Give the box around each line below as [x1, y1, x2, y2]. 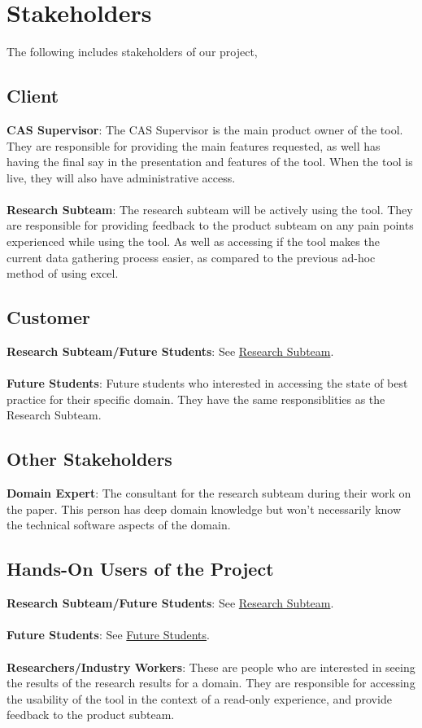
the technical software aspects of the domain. [7, 516, 231, 533]
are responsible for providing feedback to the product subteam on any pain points [7, 217, 414, 234]
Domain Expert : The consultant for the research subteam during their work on [7, 485, 411, 502]
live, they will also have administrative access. [7, 169, 236, 186]
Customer [7, 305, 91, 330]
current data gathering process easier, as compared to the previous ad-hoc [7, 248, 376, 265]
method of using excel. [7, 265, 119, 282]
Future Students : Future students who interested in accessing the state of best [7, 375, 408, 392]
